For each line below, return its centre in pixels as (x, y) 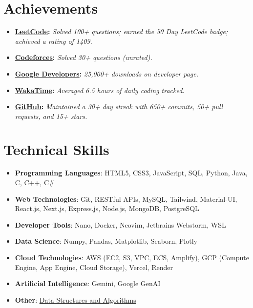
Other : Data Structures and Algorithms (75, 299)
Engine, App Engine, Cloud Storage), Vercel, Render (94, 267)
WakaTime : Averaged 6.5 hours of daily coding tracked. (100, 90)
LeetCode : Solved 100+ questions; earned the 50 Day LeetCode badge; (121, 31)
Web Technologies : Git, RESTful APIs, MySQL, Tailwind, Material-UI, (126, 199)
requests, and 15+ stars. (51, 116)
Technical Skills (56, 149)
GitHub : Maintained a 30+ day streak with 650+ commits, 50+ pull (119, 106)
